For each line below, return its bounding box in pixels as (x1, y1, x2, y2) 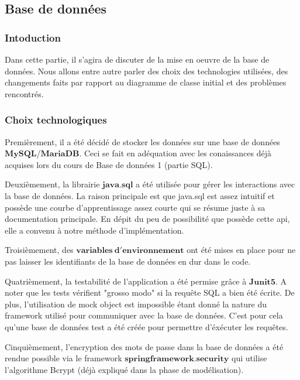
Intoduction (5, 30, 61, 44)
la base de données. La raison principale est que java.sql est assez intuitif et (5, 189, 275, 201)
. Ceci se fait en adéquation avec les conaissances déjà (79, 147, 271, 159)
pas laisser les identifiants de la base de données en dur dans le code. (5, 255, 251, 267)
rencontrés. (5, 87, 44, 100)
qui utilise (232, 352, 267, 364)
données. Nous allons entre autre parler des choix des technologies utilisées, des (5, 64, 288, 77)
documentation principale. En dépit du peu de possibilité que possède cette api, (5, 213, 290, 225)
